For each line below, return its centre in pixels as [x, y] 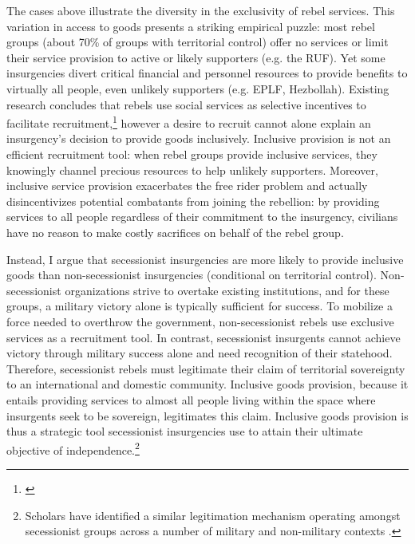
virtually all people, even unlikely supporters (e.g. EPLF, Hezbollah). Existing [198, 88]
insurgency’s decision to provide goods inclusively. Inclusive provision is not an [199, 138]
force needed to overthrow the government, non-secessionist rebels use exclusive [200, 321]
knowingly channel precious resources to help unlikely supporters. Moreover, [192, 170]
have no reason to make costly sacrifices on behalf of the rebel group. [175, 232]
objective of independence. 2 [73, 448]
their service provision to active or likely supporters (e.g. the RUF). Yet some [196, 57]
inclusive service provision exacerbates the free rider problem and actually [187, 185]
